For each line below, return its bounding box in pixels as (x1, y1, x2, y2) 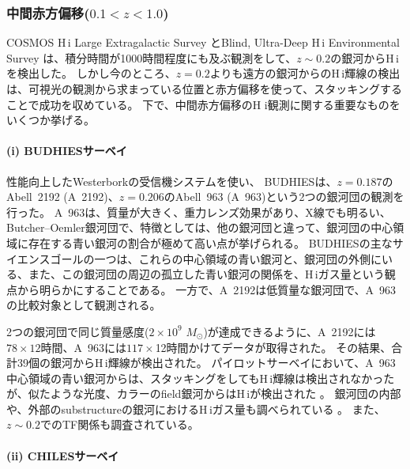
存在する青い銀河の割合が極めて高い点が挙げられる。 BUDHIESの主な (28, 234, 393, 251)
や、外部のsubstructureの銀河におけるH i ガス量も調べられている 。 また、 (6, 400, 386, 417)
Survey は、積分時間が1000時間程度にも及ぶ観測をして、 (6, 49, 297, 66)
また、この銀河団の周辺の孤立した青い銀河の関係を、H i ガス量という (28, 266, 385, 282)
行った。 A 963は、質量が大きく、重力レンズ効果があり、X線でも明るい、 (6, 203, 391, 220)
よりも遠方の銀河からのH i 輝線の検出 (209, 65, 401, 81)
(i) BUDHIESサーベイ (6, 142, 127, 159)
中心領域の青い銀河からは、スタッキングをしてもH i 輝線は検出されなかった (6, 369, 395, 386)
